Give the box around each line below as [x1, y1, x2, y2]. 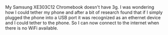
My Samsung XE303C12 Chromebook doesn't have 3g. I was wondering [5, 4, 154, 10]
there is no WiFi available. [5, 25, 59, 31]
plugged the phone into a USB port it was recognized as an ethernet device [5, 15, 161, 20]
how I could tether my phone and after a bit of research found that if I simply [5, 9, 163, 15]
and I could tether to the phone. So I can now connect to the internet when [5, 20, 159, 26]
